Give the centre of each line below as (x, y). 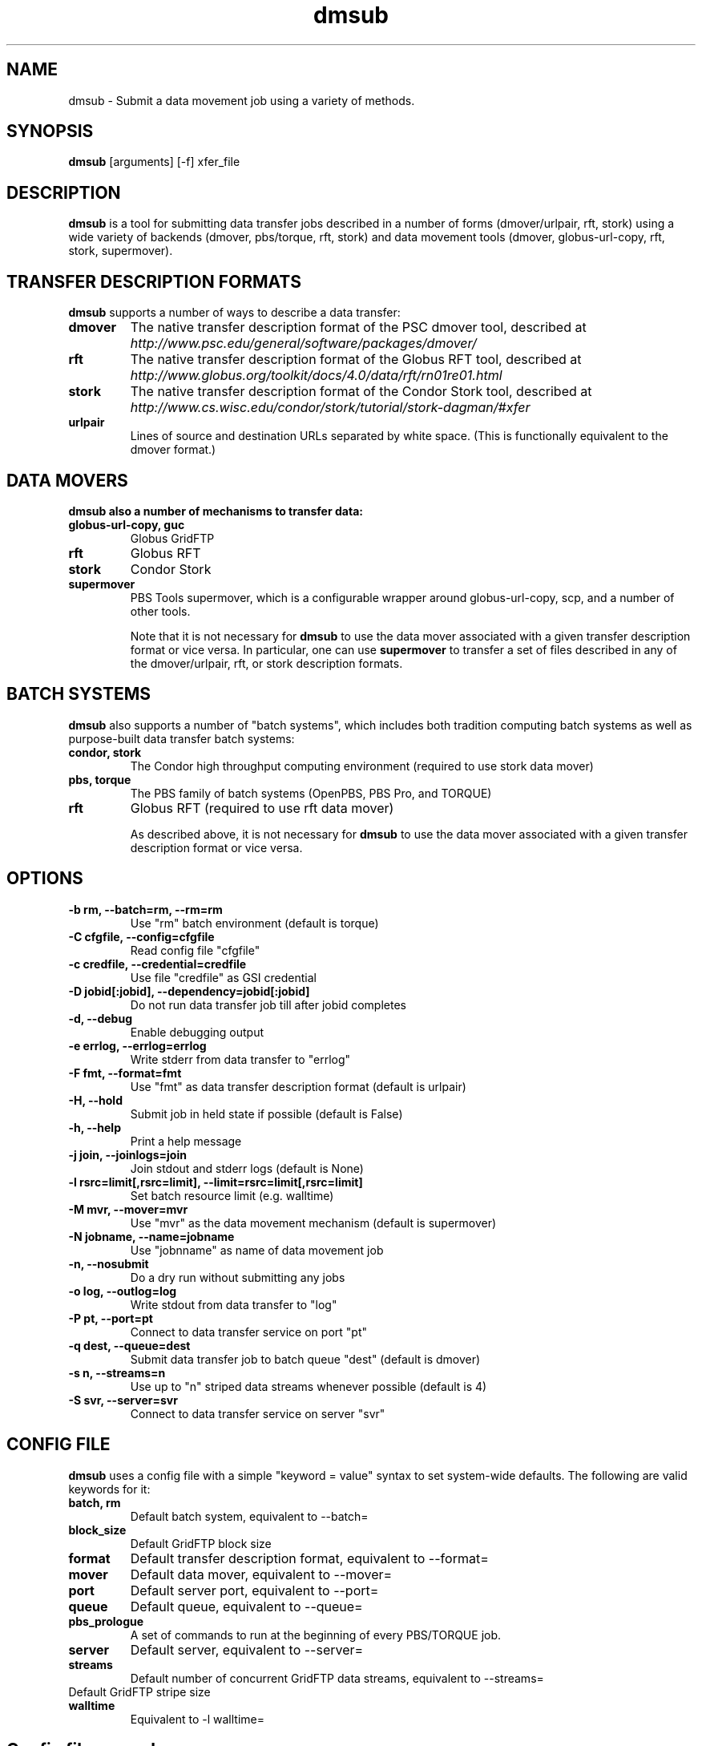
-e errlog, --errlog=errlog (137, 1045)
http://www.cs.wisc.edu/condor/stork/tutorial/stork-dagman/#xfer (330, 408)
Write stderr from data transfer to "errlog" (240, 1059)
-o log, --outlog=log (123, 1291)
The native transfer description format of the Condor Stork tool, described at (361, 392)
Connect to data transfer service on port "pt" (248, 1332)
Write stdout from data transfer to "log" (234, 1304)
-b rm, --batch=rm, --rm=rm (145, 909)
